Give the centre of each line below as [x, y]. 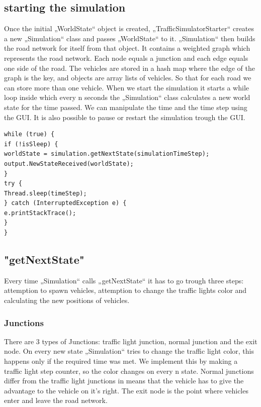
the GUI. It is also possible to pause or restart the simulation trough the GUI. [125, 117]
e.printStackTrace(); [40, 213]
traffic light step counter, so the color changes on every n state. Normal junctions [129, 371]
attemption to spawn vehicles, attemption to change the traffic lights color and [125, 290]
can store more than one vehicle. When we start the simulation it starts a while [126, 87]
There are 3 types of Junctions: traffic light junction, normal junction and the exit [131, 341]
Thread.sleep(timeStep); [46, 193]
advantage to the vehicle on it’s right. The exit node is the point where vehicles [126, 390]
